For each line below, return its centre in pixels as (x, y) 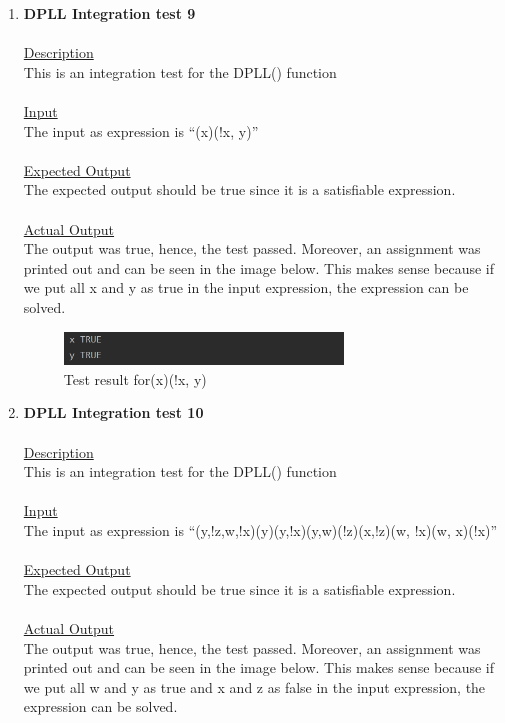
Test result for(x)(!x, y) (135, 378)
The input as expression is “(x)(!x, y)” (141, 130)
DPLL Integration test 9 (109, 13)
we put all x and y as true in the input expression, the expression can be (246, 287)
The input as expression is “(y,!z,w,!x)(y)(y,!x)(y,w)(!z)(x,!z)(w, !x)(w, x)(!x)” (260, 529)
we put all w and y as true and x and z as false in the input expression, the (254, 686)
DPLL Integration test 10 (113, 412)
